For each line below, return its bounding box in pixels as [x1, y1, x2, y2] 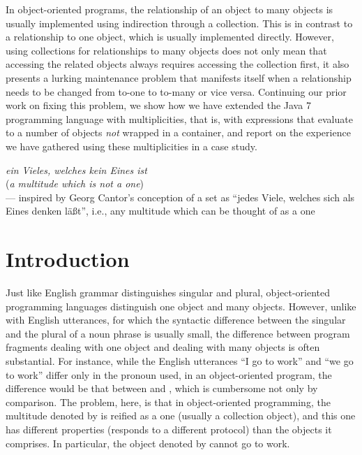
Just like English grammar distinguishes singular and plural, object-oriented [6, 285, 331, 300]
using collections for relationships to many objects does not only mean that [6, 43, 327, 57]
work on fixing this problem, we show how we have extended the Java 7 [6, 98, 311, 113]
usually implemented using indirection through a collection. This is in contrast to [6, 15, 353, 30]
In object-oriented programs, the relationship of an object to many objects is [6, 2, 333, 16]
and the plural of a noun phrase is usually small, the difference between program [6, 326, 350, 340]
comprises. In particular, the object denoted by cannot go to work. [6, 435, 290, 450]
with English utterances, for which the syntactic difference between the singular [6, 312, 346, 327]
